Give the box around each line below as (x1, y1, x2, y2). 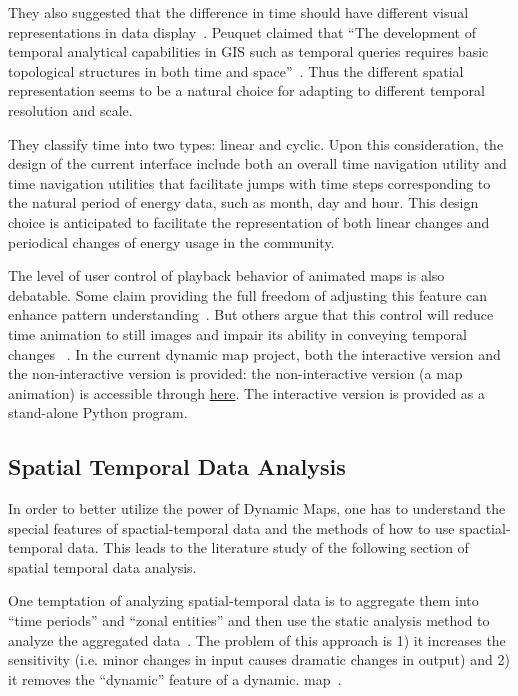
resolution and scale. (8, 99, 133, 120)
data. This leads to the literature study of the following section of (67, 537, 469, 558)
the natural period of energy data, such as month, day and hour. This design (8, 192, 479, 213)
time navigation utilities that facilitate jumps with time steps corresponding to (8, 172, 491, 193)
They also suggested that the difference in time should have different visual (8, 2, 469, 22)
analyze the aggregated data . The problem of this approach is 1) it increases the (8, 629, 506, 650)
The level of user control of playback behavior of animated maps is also (8, 265, 445, 286)
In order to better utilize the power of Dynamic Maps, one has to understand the (8, 498, 506, 519)
